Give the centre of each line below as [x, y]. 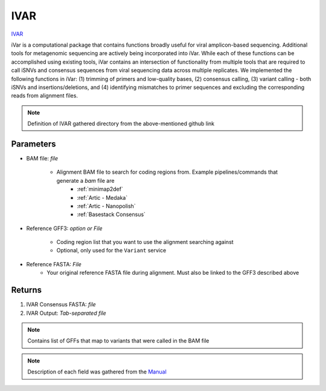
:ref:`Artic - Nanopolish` [106, 206]
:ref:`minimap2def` [100, 189]
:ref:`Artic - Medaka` [102, 197]
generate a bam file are [85, 180]
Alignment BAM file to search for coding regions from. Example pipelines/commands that [167, 172]
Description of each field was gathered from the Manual [97, 372]
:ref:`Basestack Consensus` [111, 214]
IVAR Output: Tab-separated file [66, 313]
